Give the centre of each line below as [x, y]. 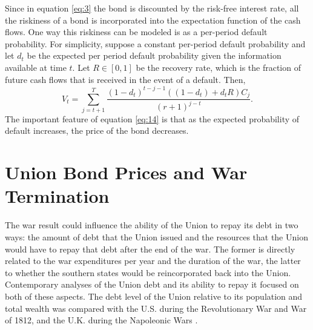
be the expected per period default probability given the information [154, 55]
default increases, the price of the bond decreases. [97, 130]
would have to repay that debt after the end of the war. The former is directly [150, 249]
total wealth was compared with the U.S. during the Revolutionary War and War [156, 308]
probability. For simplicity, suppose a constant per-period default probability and [155, 43]
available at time [36, 67]
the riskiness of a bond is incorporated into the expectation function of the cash [153, 20]
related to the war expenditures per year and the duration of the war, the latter [153, 261]
